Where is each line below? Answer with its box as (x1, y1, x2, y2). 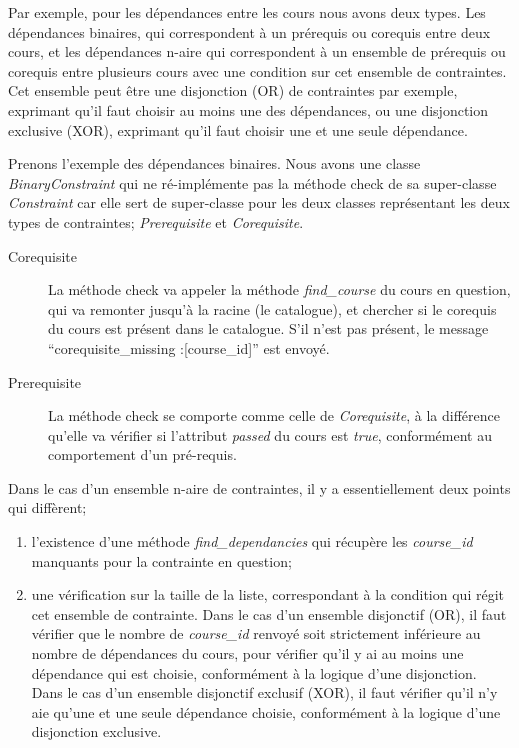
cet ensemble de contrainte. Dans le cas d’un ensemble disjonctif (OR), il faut (31, 603, 507, 624)
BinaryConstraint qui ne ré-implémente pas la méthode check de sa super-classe (8, 172, 497, 193)
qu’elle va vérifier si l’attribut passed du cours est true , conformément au (48, 424, 492, 445)
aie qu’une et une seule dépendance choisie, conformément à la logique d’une (31, 701, 501, 722)
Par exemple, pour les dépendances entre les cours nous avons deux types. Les (8, 2, 486, 22)
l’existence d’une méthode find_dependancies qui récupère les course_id (31, 531, 473, 552)
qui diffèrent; (8, 497, 87, 518)
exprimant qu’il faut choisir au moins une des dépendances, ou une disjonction (8, 99, 489, 120)
